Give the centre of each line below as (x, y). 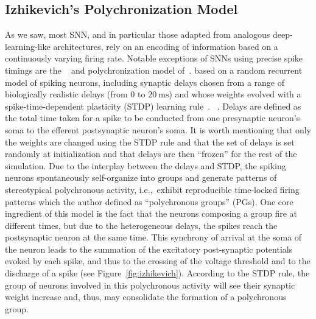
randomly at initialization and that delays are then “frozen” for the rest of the (151, 154)
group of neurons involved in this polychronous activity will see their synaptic (150, 285)
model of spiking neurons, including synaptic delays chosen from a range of (145, 82)
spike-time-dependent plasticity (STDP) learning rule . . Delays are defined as (153, 106)
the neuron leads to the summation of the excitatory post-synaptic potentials (149, 249)
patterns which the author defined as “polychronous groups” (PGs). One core (149, 201)
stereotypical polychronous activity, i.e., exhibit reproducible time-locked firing (152, 189)
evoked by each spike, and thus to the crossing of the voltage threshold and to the (158, 261)
